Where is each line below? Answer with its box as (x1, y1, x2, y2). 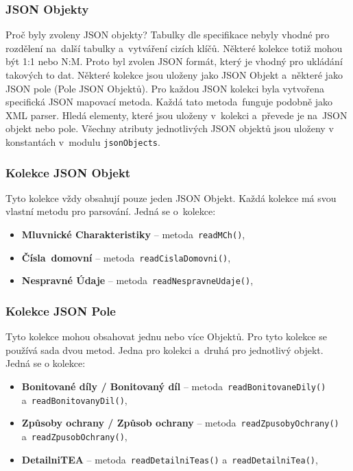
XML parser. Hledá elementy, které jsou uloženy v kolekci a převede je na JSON (5, 107, 348, 122)
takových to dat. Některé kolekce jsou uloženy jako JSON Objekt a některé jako (5, 68, 343, 81)
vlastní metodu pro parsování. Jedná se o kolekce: (5, 204, 216, 218)
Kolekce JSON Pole (5, 302, 116, 319)
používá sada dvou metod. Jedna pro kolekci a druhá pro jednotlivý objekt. (5, 342, 324, 357)
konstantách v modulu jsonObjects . (5, 134, 160, 149)
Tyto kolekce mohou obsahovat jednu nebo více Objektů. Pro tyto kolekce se (5, 329, 327, 344)
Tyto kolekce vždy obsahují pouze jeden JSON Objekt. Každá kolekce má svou (5, 190, 337, 205)
